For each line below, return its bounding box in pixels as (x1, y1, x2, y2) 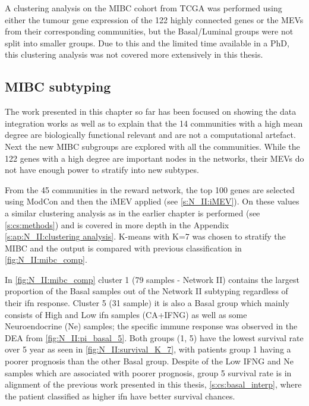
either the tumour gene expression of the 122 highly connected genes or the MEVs (5, 13, 304, 26)
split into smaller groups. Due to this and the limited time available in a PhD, (5, 36, 289, 49)
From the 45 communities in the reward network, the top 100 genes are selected (5, 183, 295, 196)
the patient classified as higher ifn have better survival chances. (5, 389, 235, 402)
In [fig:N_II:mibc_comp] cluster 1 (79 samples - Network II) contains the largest (5, 273, 299, 285)
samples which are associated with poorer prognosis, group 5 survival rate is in (5, 366, 292, 379)
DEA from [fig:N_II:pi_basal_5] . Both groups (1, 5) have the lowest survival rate (5, 331, 304, 344)
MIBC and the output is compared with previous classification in (5, 241, 242, 254)
